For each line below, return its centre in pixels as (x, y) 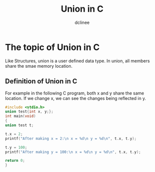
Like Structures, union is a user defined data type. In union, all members (77, 61)
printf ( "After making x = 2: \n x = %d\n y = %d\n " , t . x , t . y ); (71, 138)
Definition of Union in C (41, 81)
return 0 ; (15, 161)
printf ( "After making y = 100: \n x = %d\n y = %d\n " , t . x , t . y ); (73, 152)
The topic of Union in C (52, 47)
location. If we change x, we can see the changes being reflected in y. (76, 98)
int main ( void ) (21, 116)
